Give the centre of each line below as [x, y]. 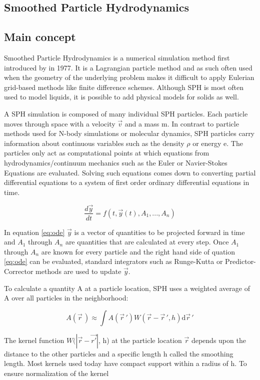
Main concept [40, 37]
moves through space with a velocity [60, 123]
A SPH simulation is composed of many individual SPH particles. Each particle [126, 113]
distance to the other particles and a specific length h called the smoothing [119, 353]
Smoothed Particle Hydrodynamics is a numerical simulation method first [117, 57]
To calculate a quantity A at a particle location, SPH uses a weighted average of [127, 288]
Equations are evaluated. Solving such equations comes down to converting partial [130, 172]
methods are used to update [78, 271]
